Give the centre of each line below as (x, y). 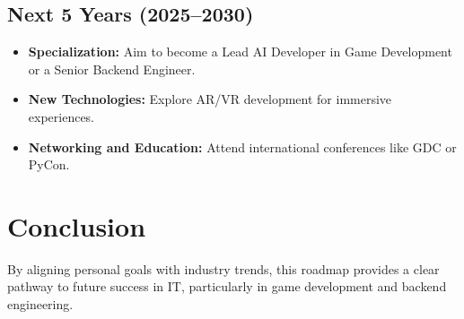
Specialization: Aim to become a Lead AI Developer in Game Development (240, 52)
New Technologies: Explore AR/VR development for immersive (210, 99)
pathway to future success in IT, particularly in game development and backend (227, 286)
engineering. (40, 304)
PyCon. (49, 164)
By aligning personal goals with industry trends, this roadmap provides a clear (223, 268)
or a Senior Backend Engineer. (112, 69)
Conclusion (77, 225)
